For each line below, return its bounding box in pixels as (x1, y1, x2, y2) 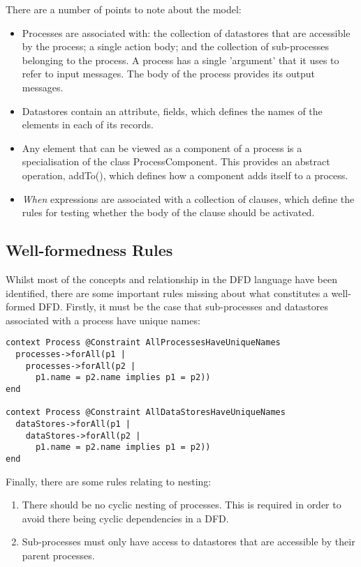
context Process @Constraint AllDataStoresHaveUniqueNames (6, 407, 286, 418)
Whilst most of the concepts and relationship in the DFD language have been (6, 271, 337, 286)
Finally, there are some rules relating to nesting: (6, 474, 212, 488)
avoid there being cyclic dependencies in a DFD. (22, 511, 229, 525)
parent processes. (22, 547, 95, 562)
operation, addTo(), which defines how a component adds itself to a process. (22, 167, 348, 182)
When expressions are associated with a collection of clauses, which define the (22, 191, 355, 206)
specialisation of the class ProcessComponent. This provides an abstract (22, 154, 330, 169)
